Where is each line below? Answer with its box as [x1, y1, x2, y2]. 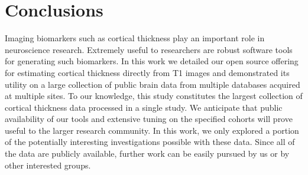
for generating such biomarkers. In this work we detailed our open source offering [5, 55, 299, 67]
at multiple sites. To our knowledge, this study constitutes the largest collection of [5, 90, 303, 102]
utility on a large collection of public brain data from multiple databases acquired [5, 78, 300, 90]
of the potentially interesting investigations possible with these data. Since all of [5, 136, 295, 148]
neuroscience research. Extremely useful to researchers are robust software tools [5, 43, 293, 55]
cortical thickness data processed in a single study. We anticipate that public [5, 101, 283, 113]
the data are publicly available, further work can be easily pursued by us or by [5, 147, 290, 160]
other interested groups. [5, 159, 91, 171]
